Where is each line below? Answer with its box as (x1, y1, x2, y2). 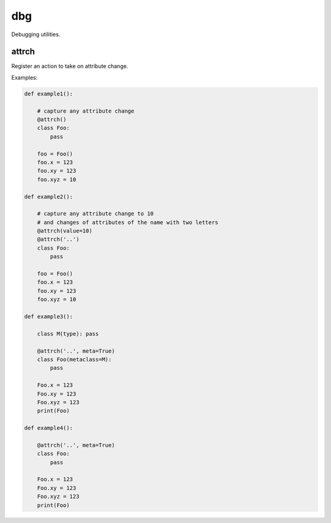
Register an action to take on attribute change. (11, 62, 129, 70)
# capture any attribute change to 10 (37, 210, 154, 217)
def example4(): (24, 424, 74, 432)
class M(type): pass (37, 330, 99, 337)
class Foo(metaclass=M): (37, 356, 112, 363)
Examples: (11, 73, 38, 81)
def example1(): (24, 90, 74, 97)
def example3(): (24, 313, 74, 320)
